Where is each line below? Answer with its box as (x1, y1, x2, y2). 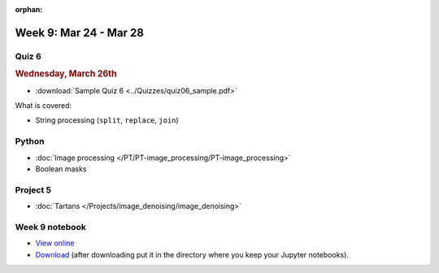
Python (15, 136, 45, 147)
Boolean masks (35, 163, 87, 174)
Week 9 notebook (15, 221, 87, 232)
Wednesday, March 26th (15, 68, 117, 80)
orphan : (15, 5, 43, 14)
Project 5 (15, 184, 52, 195)
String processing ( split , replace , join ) (35, 115, 179, 125)
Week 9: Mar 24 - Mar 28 (15, 25, 144, 40)
